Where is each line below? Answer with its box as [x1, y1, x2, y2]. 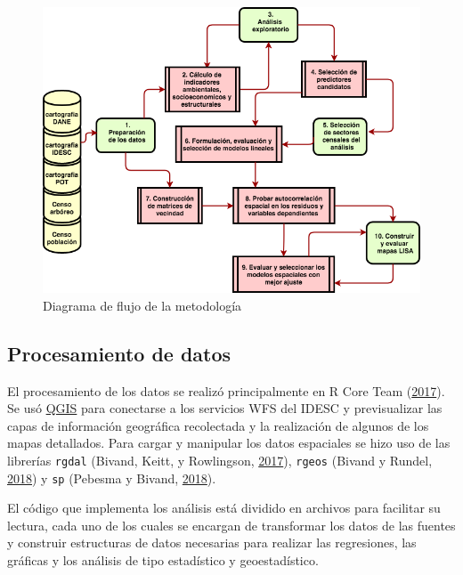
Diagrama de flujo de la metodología [43, 296, 242, 314]
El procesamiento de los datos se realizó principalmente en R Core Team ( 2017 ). [7, 381, 445, 400]
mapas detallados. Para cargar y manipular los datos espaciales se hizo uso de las [7, 433, 451, 452]
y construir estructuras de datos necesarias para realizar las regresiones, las [7, 533, 417, 552]
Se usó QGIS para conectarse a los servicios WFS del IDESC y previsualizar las [7, 399, 443, 417]
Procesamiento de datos [7, 339, 231, 367]
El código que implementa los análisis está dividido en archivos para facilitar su [7, 498, 441, 517]
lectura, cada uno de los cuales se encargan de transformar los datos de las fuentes [7, 515, 456, 534]
